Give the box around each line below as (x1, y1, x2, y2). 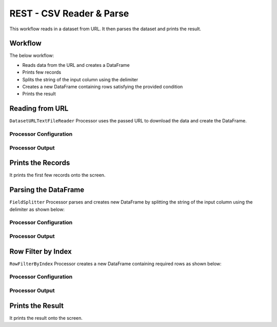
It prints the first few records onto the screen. (9, 172, 106, 178)
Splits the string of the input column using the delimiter (22, 76, 138, 82)
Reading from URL (9, 104, 69, 113)
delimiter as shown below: (9, 206, 65, 212)
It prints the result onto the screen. (9, 315, 83, 321)
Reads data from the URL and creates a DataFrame (22, 62, 130, 68)
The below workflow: (9, 52, 54, 59)
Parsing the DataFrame (9, 186, 85, 194)
